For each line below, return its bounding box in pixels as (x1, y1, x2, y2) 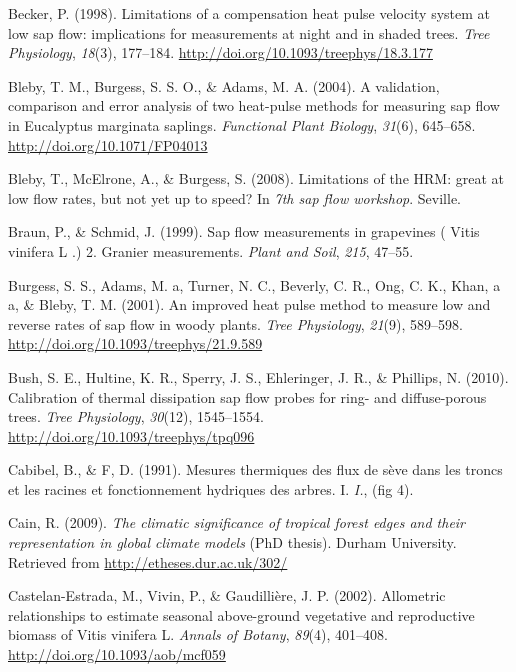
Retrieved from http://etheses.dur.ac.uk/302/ (8, 551, 288, 572)
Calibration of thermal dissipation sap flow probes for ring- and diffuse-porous (8, 386, 487, 407)
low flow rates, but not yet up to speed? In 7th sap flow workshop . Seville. (8, 187, 461, 208)
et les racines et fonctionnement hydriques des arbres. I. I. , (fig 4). (8, 478, 414, 499)
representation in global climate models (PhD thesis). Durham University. (8, 532, 457, 553)
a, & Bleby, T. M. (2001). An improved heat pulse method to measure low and (8, 294, 491, 315)
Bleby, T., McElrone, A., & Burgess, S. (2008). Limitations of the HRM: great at (8, 168, 504, 189)
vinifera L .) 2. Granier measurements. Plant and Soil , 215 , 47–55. (8, 240, 414, 261)
